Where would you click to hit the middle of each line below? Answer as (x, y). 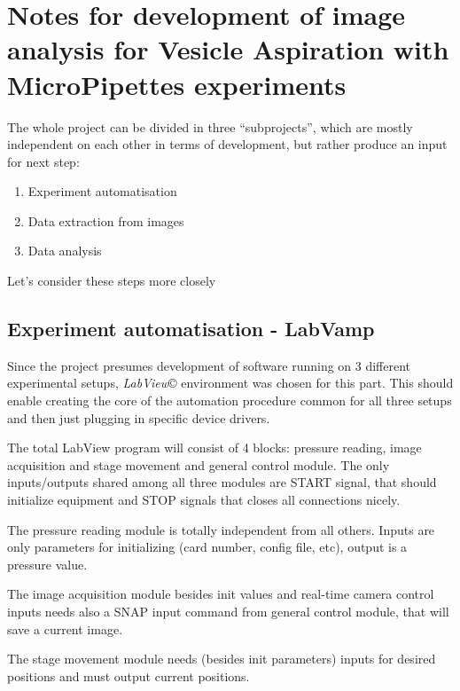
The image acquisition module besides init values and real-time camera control (221, 594)
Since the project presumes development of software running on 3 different (209, 365)
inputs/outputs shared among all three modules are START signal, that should (222, 482)
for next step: (43, 161)
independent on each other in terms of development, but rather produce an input (227, 144)
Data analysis (65, 251)
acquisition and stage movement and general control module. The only (199, 464)
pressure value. (47, 564)
